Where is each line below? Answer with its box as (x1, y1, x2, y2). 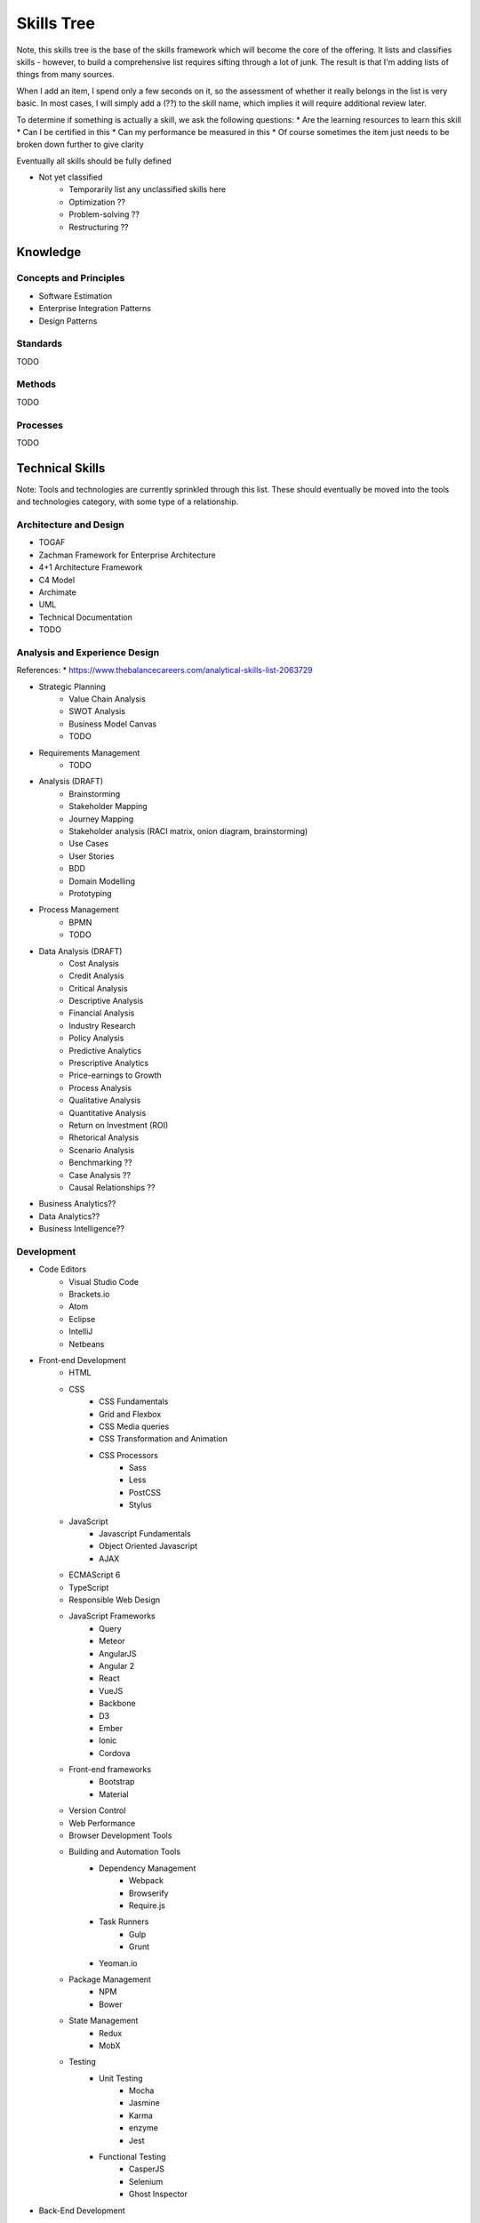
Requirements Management (38, 747, 140, 758)
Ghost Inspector (129, 2188, 188, 2200)
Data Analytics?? (38, 1210, 100, 1222)
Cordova (99, 1747, 131, 1758)
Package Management (68, 1974, 151, 1985)
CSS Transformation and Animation (99, 1433, 228, 1444)
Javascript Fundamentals (99, 1529, 191, 1539)
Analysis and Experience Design (16, 646, 160, 658)
